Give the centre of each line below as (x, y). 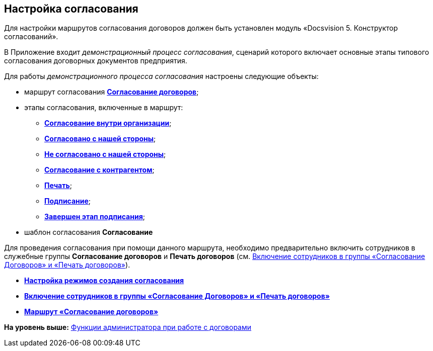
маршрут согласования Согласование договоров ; (112, 92)
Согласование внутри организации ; (108, 123)
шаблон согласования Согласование (89, 232)
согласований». (31, 37)
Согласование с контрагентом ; (99, 170)
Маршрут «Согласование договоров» (91, 312)
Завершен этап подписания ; (95, 217)
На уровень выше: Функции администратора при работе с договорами (128, 327)
